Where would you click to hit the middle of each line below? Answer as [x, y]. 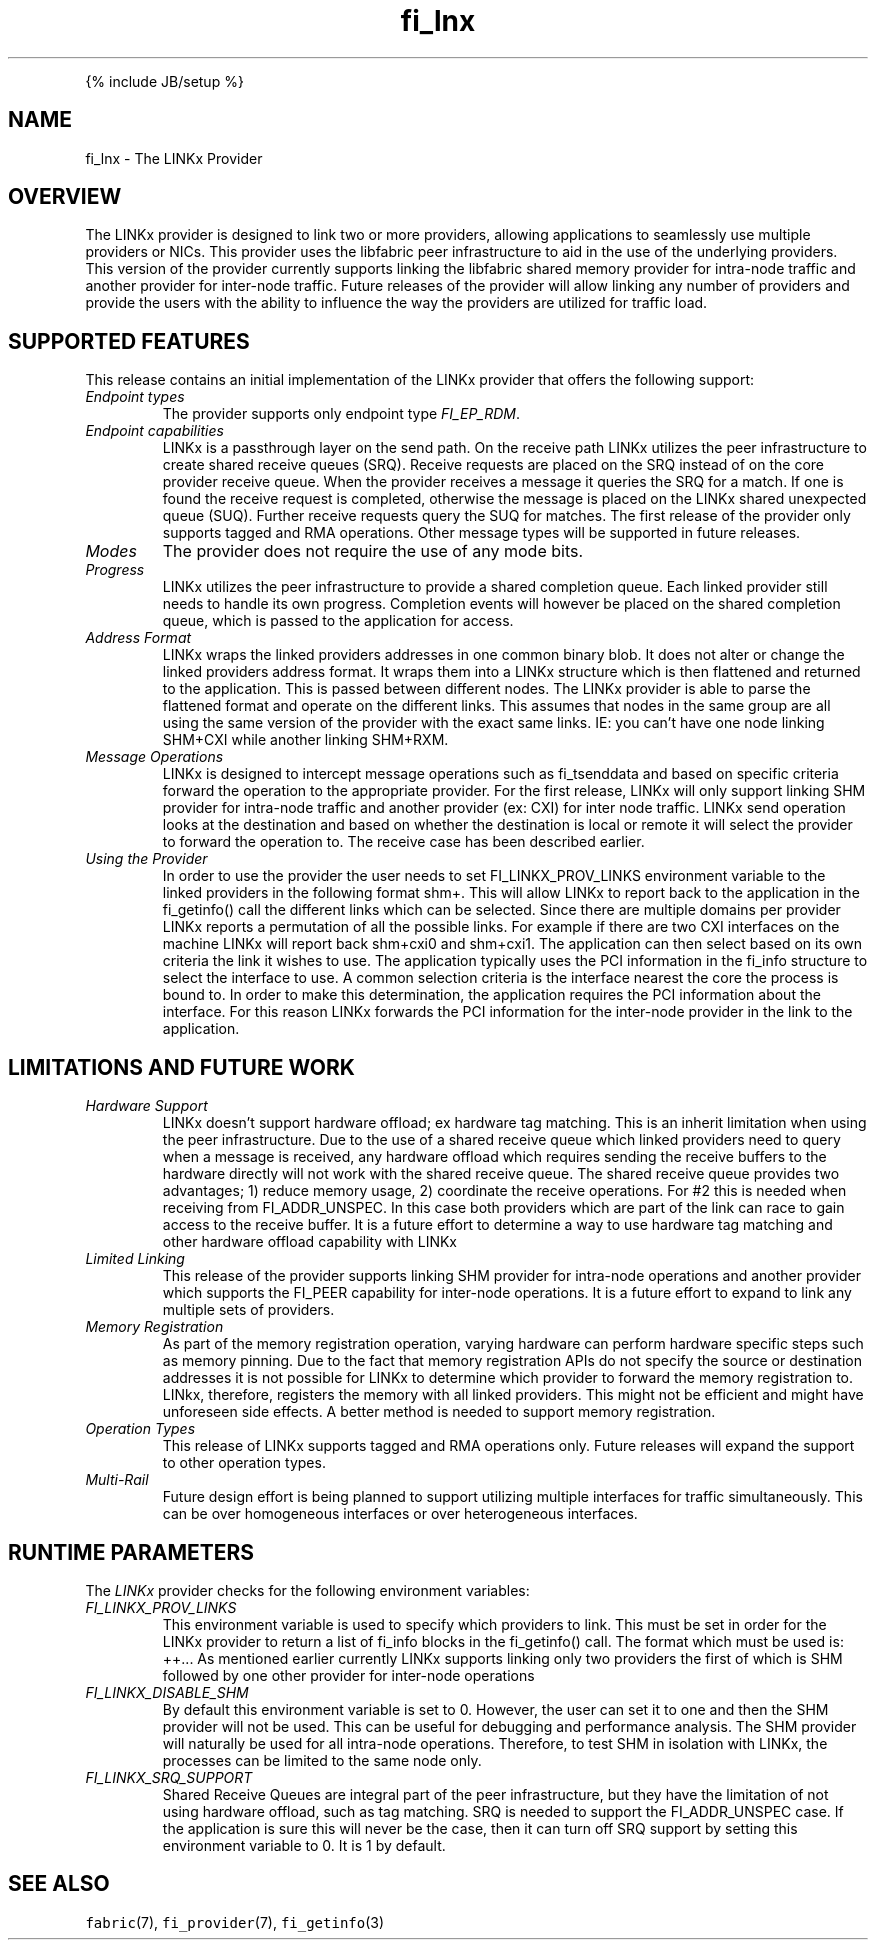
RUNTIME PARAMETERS [131, 1552]
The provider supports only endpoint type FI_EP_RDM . [341, 414]
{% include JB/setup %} [164, 81]
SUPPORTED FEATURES [129, 341]
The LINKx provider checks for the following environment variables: [307, 1590]
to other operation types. [244, 1463]
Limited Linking [135, 1259]
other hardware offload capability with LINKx [310, 1242]
